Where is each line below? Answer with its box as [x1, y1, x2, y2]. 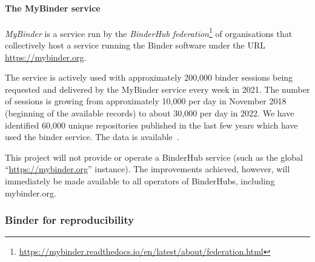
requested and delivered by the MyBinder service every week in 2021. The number [5, 82, 310, 95]
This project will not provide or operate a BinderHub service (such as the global [5, 150, 303, 163]
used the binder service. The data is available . [5, 130, 179, 143]
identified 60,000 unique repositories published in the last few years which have [5, 118, 298, 131]
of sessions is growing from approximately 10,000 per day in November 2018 [5, 95, 287, 107]
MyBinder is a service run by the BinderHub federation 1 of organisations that [5, 25, 293, 39]
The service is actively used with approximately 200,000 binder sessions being [5, 71, 293, 84]
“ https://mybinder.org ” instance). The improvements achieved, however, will [5, 163, 290, 175]
